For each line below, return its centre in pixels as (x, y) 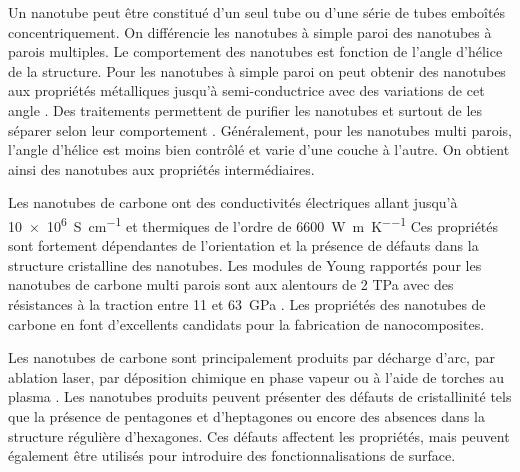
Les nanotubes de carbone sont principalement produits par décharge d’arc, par (251, 357)
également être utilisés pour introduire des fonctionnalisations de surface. (232, 455)
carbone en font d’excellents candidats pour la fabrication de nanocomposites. (246, 323)
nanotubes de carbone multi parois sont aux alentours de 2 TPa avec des (231, 284)
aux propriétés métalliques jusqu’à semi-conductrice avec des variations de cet (246, 90)
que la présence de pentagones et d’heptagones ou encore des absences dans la (246, 415)
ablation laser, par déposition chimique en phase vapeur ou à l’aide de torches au (256, 376)
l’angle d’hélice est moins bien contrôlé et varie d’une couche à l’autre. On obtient (259, 149)
